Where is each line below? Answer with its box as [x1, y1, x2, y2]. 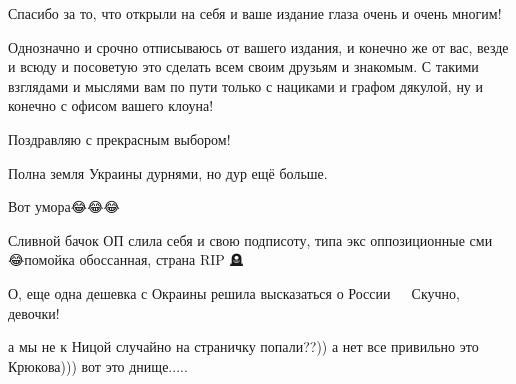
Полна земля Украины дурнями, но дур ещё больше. [8, 162, 328, 183]
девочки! [8, 302, 60, 323]
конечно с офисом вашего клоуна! [8, 95, 214, 116]
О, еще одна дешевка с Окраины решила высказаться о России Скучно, [8, 282, 460, 303]
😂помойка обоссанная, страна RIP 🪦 [8, 249, 244, 270]
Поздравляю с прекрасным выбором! [8, 128, 231, 149]
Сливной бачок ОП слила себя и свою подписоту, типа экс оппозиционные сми [8, 229, 493, 250]
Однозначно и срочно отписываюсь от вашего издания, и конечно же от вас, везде [8, 36, 509, 57]
